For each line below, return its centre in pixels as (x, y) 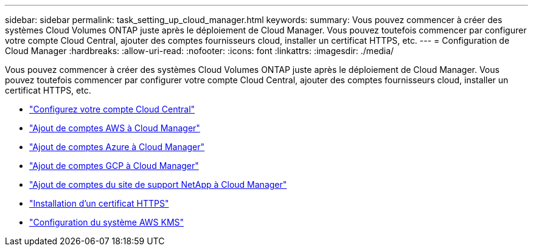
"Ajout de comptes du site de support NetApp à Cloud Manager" (158, 184)
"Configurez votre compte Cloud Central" (112, 109)
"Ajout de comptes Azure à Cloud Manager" (117, 147)
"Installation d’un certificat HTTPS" (99, 203)
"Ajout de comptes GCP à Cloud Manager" (114, 166)
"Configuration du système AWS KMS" (107, 222)
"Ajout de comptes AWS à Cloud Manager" (115, 128)
